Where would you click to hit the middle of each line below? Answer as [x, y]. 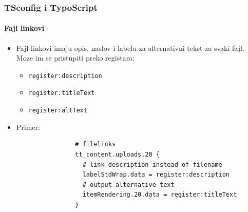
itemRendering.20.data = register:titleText [160, 195]
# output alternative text [128, 185]
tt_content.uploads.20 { [117, 154]
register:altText [58, 111]
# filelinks [96, 144]
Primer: [28, 127]
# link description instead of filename [152, 165]
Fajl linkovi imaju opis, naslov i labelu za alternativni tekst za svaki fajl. [130, 47]
